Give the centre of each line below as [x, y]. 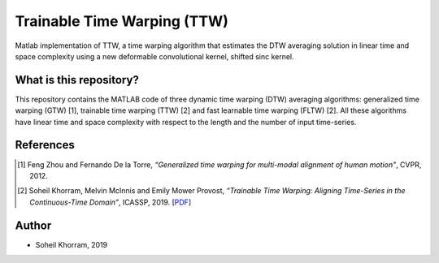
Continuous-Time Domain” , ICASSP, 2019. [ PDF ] [110, 202]
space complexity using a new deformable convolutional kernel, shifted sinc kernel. [154, 56]
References [45, 145]
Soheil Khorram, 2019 [72, 244]
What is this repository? [77, 80]
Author [33, 225]
